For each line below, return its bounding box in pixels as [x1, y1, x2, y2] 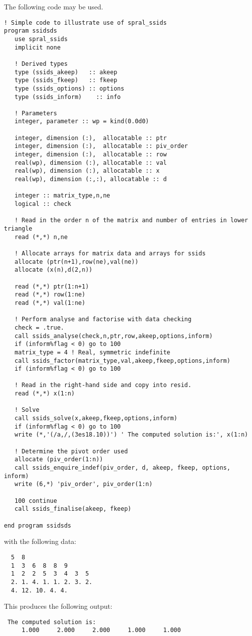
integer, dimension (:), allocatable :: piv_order [14, 143, 188, 150]
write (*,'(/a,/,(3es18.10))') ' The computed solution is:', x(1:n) [14, 431, 248, 439]
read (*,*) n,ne [14, 233, 68, 241]
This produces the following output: [4, 601, 113, 611]
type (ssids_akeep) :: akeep [14, 68, 118, 76]
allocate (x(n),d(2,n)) [14, 266, 92, 274]
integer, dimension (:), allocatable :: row [14, 151, 167, 158]
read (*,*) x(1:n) [14, 390, 75, 397]
